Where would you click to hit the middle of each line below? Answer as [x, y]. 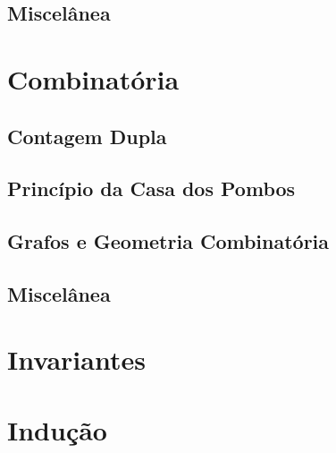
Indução [57, 429]
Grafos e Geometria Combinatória [168, 241]
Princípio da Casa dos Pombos [151, 188]
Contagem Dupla [87, 136]
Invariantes [76, 359]
